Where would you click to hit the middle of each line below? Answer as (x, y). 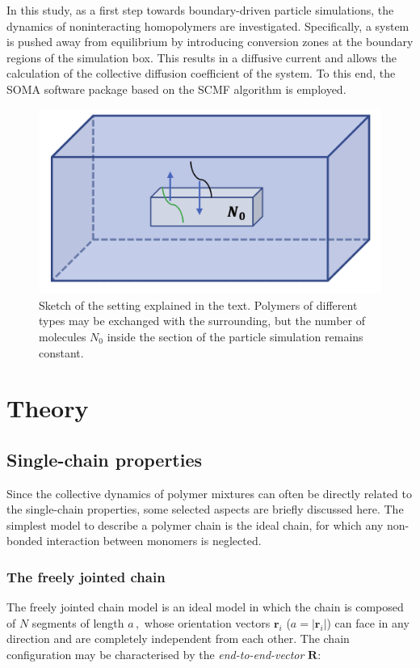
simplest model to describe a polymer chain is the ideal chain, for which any (195, 524)
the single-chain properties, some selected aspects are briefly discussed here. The (205, 509)
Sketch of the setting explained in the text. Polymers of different (198, 304)
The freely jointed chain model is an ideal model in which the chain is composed (205, 607)
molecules (63, 336)
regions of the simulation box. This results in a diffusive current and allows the (202, 57)
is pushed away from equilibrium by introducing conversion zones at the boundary (210, 42)
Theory (48, 408)
